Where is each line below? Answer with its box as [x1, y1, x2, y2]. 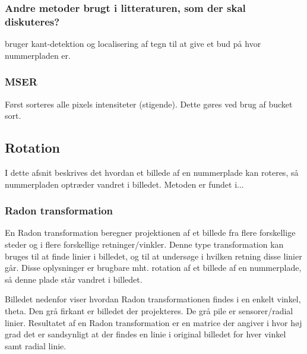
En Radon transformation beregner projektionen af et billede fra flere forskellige [5, 226, 296, 239]
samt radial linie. [5, 339, 67, 352]
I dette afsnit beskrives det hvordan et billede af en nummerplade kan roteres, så [5, 166, 299, 178]
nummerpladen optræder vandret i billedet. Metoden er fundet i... [5, 178, 244, 190]
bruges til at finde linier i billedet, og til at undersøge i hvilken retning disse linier [5, 249, 302, 262]
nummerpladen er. [5, 49, 71, 61]
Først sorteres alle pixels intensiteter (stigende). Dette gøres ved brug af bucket [5, 97, 293, 110]
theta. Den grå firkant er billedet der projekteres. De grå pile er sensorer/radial [5, 304, 293, 317]
